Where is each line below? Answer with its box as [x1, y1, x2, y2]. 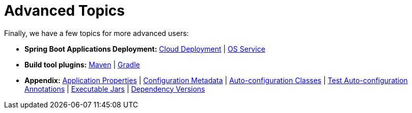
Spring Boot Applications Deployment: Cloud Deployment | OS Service [24, 44, 265, 53]
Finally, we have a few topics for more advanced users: [4, 28, 189, 37]
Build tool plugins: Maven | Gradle [24, 60, 140, 69]
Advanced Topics [4, 2, 125, 19]
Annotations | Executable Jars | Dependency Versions [24, 84, 205, 93]
